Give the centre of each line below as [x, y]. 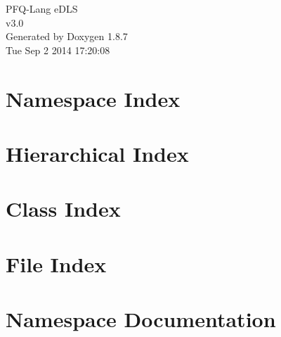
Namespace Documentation [141, 319]
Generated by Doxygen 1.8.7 [67, 36]
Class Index [63, 209]
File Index [56, 263]
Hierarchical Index [97, 153]
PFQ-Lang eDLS [42, 8]
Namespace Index [93, 98]
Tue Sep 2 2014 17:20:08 [58, 50]
